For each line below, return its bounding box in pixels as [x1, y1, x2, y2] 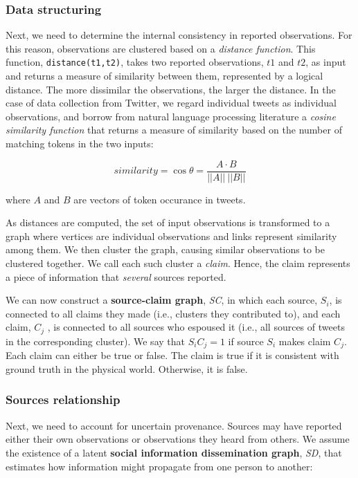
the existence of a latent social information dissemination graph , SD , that [6, 445, 342, 459]
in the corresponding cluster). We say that [6, 333, 185, 348]
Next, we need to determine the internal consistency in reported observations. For [6, 28, 352, 42]
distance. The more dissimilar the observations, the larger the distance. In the [6, 82, 336, 96]
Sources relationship [6, 391, 120, 408]
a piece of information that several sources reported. [6, 269, 226, 284]
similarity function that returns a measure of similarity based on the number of [6, 122, 342, 137]
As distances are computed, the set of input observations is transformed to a [6, 215, 330, 230]
